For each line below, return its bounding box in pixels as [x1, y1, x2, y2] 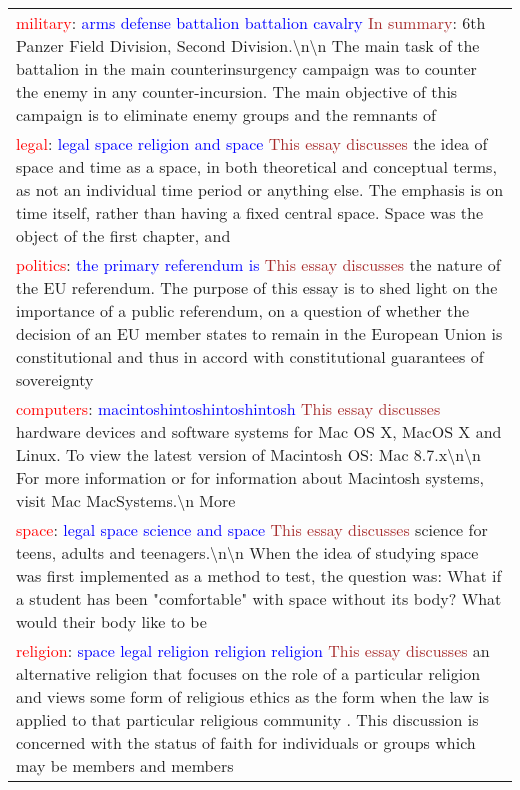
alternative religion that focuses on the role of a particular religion [16, 662, 481, 685]
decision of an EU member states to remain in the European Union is [16, 322, 503, 345]
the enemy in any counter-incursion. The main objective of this [16, 80, 458, 103]
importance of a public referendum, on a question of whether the [16, 299, 470, 322]
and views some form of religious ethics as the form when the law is [16, 685, 490, 708]
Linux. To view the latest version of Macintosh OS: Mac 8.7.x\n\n [16, 443, 481, 466]
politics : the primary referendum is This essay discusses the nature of [16, 253, 501, 276]
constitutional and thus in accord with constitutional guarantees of [16, 345, 484, 368]
